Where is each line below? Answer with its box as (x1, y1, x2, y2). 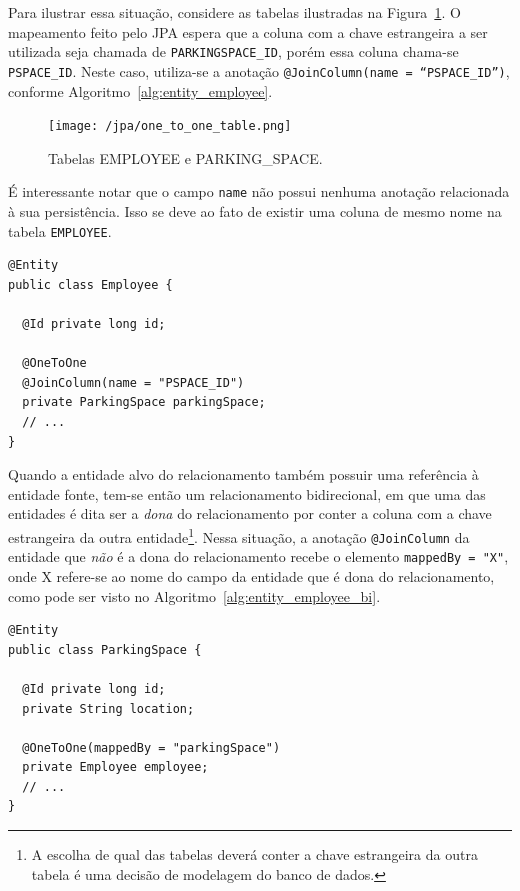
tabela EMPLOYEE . (8, 220, 112, 241)
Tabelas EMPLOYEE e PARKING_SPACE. (48, 147, 323, 168)
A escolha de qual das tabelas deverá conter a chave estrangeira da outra (31, 844, 478, 865)
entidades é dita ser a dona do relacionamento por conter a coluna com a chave (8, 503, 492, 524)
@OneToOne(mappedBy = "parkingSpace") (22, 740, 281, 755)
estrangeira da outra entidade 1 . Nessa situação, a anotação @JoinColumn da (8, 523, 470, 547)
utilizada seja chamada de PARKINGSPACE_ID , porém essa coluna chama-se (8, 41, 459, 62)
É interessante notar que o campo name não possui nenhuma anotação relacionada (8, 181, 510, 202)
